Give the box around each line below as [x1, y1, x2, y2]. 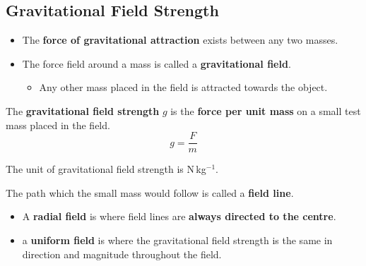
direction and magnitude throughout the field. [22, 246, 222, 261]
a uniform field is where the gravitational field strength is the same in [22, 233, 333, 248]
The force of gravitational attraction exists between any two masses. [22, 32, 338, 47]
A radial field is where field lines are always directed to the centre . [22, 209, 336, 224]
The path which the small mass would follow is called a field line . [6, 185, 294, 200]
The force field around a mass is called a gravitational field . [22, 56, 291, 71]
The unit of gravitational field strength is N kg [6, 162, 206, 176]
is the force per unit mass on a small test [170, 103, 361, 118]
